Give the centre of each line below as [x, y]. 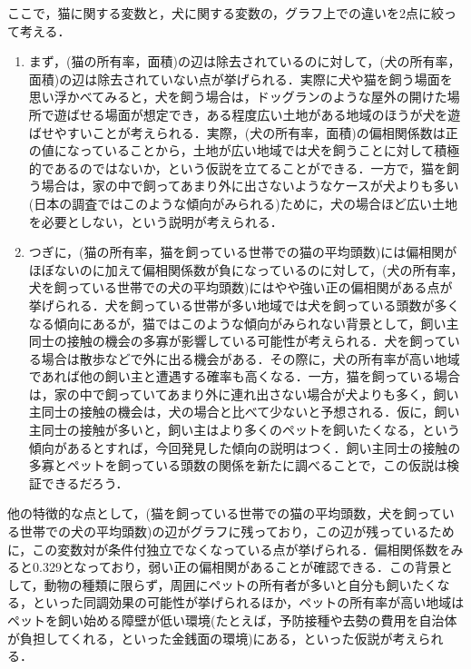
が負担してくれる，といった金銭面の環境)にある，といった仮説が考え [213, 638]
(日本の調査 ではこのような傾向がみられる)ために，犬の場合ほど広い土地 [243, 203]
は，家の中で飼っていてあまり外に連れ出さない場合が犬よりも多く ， [231, 394]
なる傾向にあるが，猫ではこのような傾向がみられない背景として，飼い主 [244, 323]
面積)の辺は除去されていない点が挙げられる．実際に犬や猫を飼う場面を [240, 79]
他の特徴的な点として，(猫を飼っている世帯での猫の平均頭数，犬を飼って [225, 513]
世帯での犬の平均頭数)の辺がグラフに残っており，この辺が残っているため [237, 531]
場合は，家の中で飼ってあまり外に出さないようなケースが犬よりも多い [250, 186]
